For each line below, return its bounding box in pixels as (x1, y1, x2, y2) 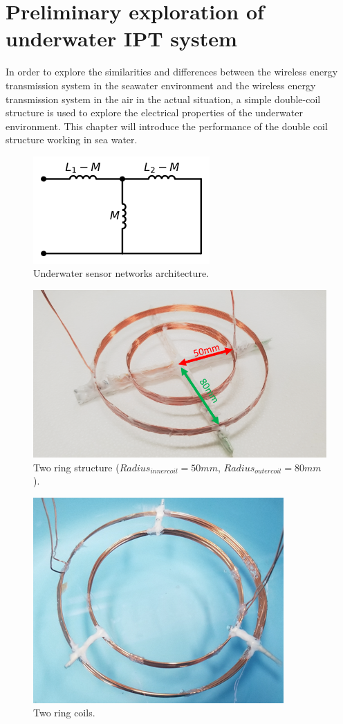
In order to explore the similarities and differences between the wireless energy (6, 64, 338, 79)
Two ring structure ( (33, 460, 120, 474)
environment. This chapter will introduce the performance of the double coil (6, 118, 328, 133)
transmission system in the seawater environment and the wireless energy (6, 78, 316, 92)
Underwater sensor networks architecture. (33, 266, 210, 280)
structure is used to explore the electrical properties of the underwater (6, 105, 303, 120)
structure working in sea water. (6, 132, 138, 147)
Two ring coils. (33, 705, 95, 720)
